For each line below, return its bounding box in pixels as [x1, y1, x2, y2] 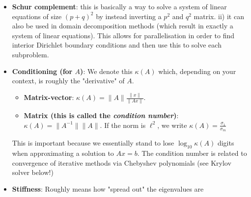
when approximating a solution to [12, 148, 114, 158]
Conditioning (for [12, 66, 73, 76]
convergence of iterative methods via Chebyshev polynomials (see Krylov [12, 157, 231, 168]
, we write [157, 120, 187, 130]
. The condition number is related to [137, 148, 247, 158]
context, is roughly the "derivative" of [12, 75, 125, 86]
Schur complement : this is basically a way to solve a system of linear [12, 1, 227, 11]
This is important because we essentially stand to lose [12, 138, 174, 148]
